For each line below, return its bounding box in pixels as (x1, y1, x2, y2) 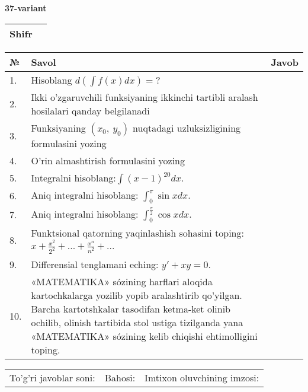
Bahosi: (104, 371, 136, 385)
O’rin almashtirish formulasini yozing (31, 153, 185, 167)
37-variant (5, 2, 47, 14)
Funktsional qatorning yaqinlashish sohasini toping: (31, 225, 244, 240)
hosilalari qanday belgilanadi (31, 103, 150, 117)
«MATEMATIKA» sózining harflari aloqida (31, 275, 213, 289)
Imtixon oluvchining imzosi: (145, 371, 259, 385)
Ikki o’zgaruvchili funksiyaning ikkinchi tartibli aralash (31, 90, 258, 104)
